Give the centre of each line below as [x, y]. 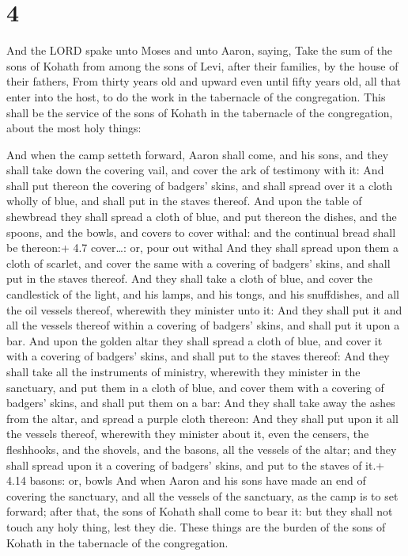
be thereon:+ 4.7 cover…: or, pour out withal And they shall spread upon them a [202, 248]
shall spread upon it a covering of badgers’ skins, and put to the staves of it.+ [196, 465]
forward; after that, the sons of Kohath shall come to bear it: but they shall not [200, 511]
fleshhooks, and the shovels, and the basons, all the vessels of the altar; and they [202, 449]
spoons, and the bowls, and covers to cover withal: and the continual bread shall [201, 232]
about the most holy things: [74, 128]
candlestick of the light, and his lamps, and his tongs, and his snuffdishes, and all [203, 294]
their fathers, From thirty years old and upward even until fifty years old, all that [204, 81]
